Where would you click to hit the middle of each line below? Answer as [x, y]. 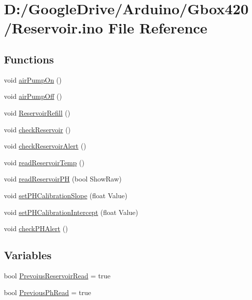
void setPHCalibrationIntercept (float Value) [71, 212]
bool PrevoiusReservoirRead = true [57, 275]
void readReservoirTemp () [44, 162]
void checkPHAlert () [36, 228]
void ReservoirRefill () [37, 112]
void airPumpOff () [33, 96]
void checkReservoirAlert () [45, 146]
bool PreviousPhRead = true [48, 292]
